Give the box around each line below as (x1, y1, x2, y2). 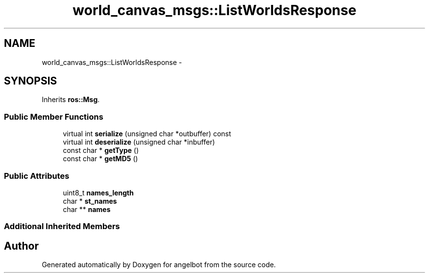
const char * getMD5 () (63, 154, 138, 163)
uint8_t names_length (63, 188, 134, 197)
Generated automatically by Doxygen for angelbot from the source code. (42, 260, 276, 269)
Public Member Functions (4, 111, 103, 122)
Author (4, 239, 39, 252)
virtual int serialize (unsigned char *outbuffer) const (63, 129, 231, 138)
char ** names (63, 205, 111, 213)
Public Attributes (4, 170, 70, 181)
